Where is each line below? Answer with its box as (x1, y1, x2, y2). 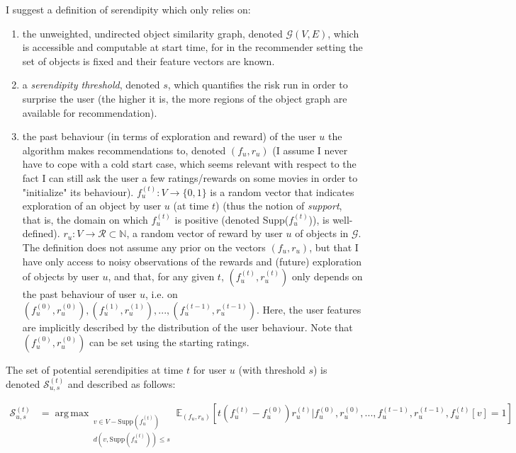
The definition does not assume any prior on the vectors (22, 239, 266, 254)
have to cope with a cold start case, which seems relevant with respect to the (22, 156, 357, 171)
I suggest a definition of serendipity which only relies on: (6, 2, 251, 16)
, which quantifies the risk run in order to (167, 77, 348, 92)
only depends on (291, 269, 363, 284)
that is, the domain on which (22, 212, 148, 226)
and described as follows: (67, 376, 176, 391)
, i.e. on (145, 287, 178, 302)
